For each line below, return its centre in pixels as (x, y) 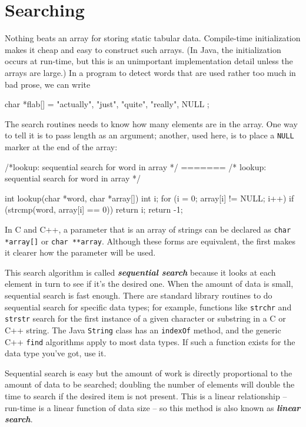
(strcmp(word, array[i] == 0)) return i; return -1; (94, 209)
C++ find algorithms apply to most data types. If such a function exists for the (150, 341)
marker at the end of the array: (61, 146)
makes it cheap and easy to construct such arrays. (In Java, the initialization (143, 49)
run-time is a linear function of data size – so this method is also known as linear (153, 407)
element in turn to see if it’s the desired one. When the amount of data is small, (149, 284)
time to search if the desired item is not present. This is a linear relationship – (146, 396)
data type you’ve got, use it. (56, 353)
